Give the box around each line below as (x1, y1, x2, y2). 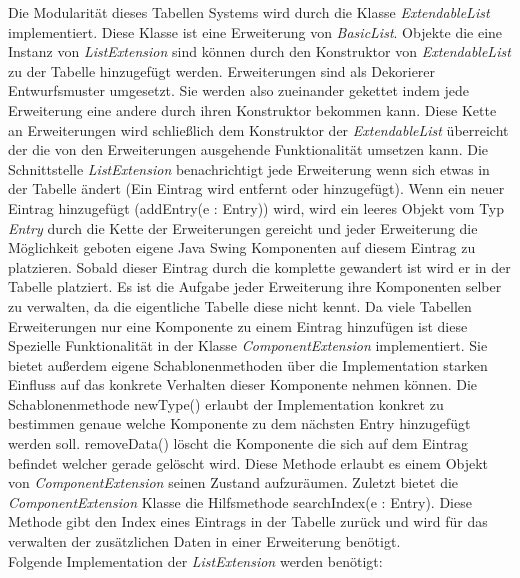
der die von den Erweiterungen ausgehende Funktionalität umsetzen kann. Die (8, 139, 489, 160)
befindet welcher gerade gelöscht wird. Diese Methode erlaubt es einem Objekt (8, 452, 489, 473)
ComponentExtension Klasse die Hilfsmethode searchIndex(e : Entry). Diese (8, 491, 472, 512)
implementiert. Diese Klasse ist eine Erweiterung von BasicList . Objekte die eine (8, 21, 503, 42)
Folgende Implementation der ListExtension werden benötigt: (8, 550, 383, 571)
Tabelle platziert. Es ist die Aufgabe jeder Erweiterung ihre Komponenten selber (8, 276, 502, 297)
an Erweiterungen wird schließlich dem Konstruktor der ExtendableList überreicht (8, 119, 509, 140)
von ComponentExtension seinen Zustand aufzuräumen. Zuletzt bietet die (8, 472, 459, 493)
